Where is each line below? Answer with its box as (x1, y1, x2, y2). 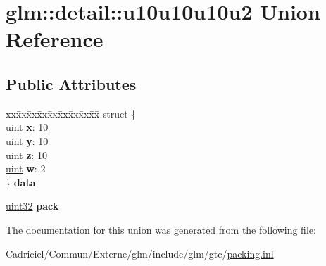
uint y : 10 (6, 133, 49, 148)
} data (6, 175, 36, 189)
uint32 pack (6, 198, 59, 213)
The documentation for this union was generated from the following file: (6, 222, 316, 236)
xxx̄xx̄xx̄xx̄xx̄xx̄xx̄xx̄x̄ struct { (6, 106, 137, 120)
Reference (6, 25, 104, 53)
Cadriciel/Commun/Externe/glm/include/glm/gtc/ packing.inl (6, 246, 274, 260)
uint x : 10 (6, 120, 49, 134)
